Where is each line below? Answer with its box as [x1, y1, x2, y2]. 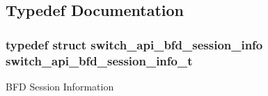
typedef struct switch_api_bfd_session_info [6, 35, 263, 53]
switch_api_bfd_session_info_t [6, 51, 193, 69]
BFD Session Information [6, 79, 114, 93]
